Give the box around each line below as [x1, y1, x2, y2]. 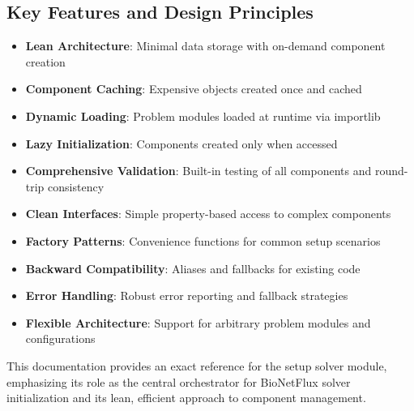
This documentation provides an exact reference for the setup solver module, [6, 357, 387, 374]
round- [374, 162, 408, 179]
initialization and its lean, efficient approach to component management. [6, 389, 366, 406]
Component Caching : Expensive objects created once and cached [25, 80, 362, 97]
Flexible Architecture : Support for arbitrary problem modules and [25, 314, 371, 331]
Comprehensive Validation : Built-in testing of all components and [25, 162, 372, 179]
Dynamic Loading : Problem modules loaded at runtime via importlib [25, 107, 381, 124]
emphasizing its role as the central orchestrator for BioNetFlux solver [6, 373, 351, 390]
